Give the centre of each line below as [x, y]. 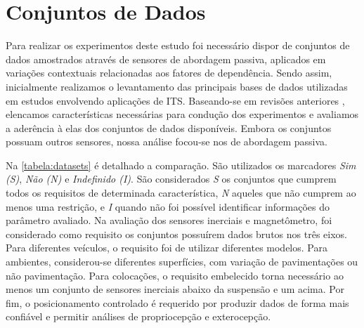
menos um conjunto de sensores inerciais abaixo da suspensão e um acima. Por [175, 289]
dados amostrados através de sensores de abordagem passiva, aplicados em [166, 59]
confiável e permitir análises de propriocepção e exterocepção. [138, 316]
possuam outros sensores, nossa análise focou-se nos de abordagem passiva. [167, 142]
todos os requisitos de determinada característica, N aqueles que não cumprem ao [181, 193]
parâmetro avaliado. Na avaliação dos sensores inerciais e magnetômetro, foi [169, 220]
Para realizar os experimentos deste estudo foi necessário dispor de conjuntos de [178, 45]
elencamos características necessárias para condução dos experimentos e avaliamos [182, 114]
